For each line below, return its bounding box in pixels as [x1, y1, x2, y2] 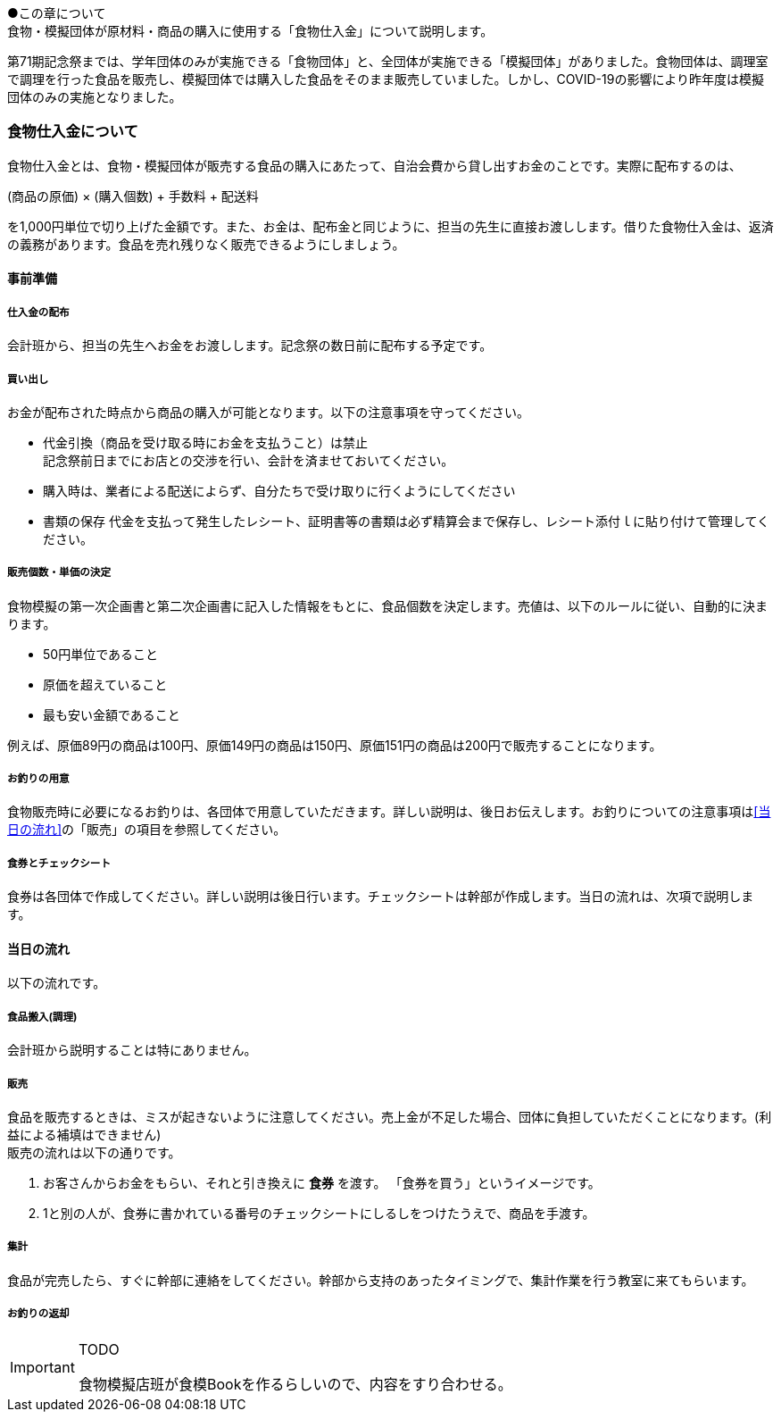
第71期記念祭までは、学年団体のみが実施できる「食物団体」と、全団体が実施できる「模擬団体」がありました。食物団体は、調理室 [7, 54, 769, 69]
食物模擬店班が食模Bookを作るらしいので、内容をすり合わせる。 [78, 1374, 512, 1393]
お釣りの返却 [7, 1307, 70, 1321]
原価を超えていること [43, 676, 168, 692]
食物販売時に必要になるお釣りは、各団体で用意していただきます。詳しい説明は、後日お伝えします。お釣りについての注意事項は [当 [7, 804, 771, 820]
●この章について [7, 5, 106, 21]
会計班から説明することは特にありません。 [7, 1042, 257, 1058]
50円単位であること [43, 646, 158, 662]
